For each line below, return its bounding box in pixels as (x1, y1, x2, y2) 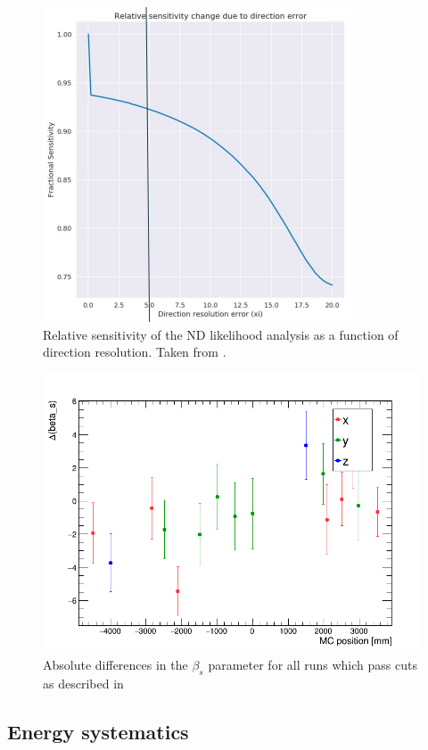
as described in (43, 674, 124, 693)
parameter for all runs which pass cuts (208, 655, 417, 674)
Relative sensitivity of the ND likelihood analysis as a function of (43, 325, 399, 343)
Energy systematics (7, 718, 189, 746)
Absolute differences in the (43, 655, 188, 674)
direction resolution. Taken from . (43, 342, 226, 361)
